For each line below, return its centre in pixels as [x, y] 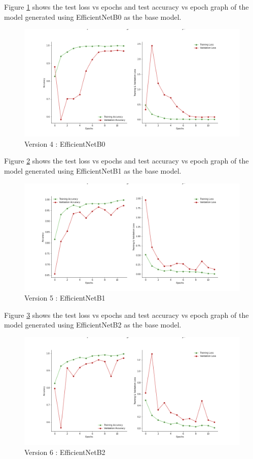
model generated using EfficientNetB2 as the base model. [93, 325]
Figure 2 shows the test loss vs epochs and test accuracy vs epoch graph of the [126, 161]
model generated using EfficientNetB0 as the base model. [93, 17]
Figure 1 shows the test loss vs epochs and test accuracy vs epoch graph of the [126, 7]
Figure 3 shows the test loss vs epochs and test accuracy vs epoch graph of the [126, 315]
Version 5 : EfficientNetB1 [65, 298]
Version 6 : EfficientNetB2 [65, 452]
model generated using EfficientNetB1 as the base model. [93, 170]
